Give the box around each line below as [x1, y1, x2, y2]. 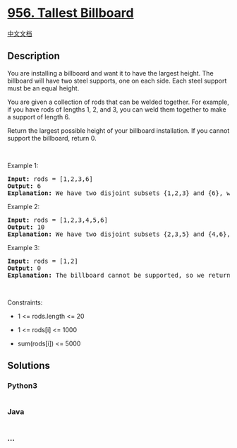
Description [7, 50, 60, 62]
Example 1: [7, 161, 39, 170]
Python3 [7, 381, 37, 391]
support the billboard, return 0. [7, 134, 97, 142]
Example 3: [7, 243, 40, 252]
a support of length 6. [7, 112, 71, 121]
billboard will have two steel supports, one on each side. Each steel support [7, 76, 227, 85]
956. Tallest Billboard [7, 5, 134, 21]
